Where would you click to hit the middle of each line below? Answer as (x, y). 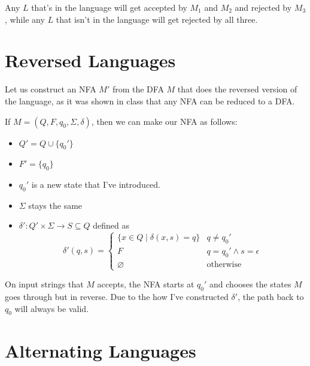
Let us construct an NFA (51, 89)
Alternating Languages (101, 350)
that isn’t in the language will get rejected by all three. (157, 19)
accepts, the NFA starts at (146, 284)
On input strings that (44, 284)
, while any (25, 19)
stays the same (55, 205)
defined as (111, 225)
